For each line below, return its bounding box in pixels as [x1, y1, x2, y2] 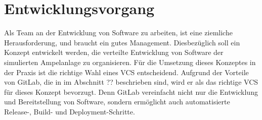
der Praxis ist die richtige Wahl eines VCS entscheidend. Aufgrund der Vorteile [4, 67, 249, 77]
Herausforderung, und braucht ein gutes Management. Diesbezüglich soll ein [4, 37, 240, 47]
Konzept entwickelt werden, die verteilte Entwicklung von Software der [4, 47, 224, 57]
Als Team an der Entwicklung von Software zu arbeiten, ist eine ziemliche [4, 27, 233, 38]
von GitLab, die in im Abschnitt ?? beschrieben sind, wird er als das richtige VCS [4, 77, 258, 87]
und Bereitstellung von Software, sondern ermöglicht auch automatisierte [4, 96, 230, 107]
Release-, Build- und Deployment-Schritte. [4, 106, 135, 116]
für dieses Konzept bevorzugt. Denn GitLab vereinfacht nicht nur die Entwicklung [4, 86, 258, 97]
